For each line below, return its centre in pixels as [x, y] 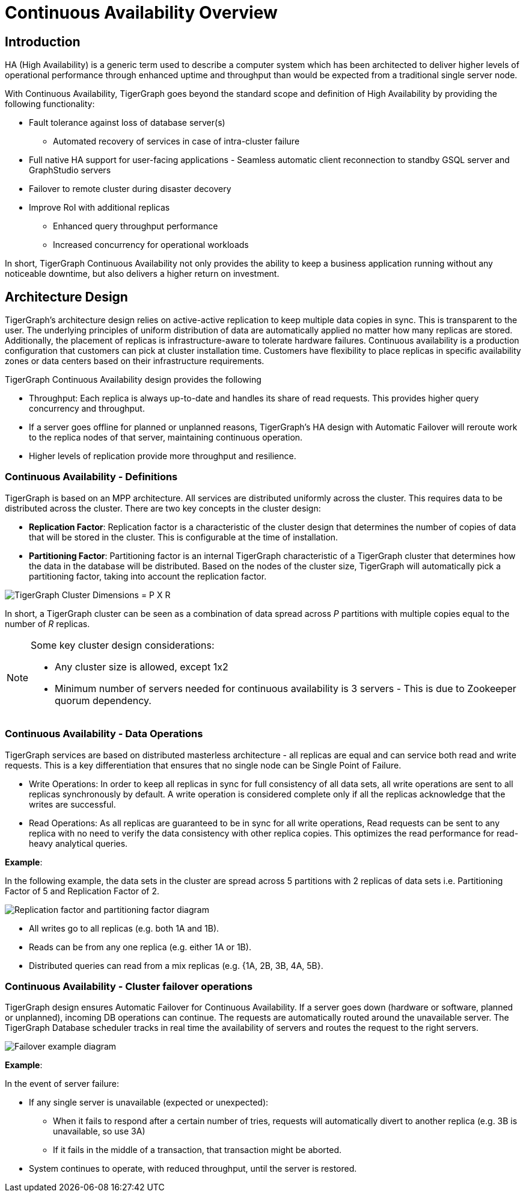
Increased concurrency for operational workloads [151, 245]
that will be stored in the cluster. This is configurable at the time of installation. [184, 537]
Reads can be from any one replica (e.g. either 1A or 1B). [140, 947]
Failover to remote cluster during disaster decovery [130, 189]
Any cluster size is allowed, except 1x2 [142, 667]
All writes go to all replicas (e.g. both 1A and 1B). [124, 928]
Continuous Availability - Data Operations [104, 734]
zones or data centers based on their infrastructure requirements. [135, 361]
